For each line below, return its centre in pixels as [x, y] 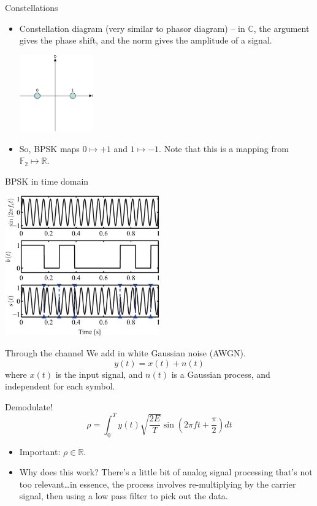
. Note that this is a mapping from [224, 148]
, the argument [281, 28]
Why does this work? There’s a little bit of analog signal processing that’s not [166, 472]
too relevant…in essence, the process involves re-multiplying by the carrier [158, 484]
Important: [40, 451]
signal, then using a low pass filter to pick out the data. [124, 496]
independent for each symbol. [60, 386]
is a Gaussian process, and [221, 374]
